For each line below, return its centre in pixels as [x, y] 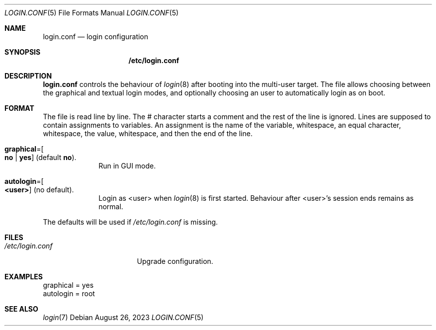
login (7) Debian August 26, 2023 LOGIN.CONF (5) [123, 317]
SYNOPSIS [23, 52]
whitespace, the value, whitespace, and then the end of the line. [148, 133]
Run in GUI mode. [127, 166]
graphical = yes [68, 285]
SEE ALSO [21, 309]
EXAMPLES [24, 277]
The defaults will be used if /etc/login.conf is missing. [131, 222]
